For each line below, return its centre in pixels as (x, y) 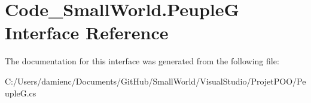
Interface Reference (87, 32)
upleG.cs (21, 93)
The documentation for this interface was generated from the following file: (142, 61)
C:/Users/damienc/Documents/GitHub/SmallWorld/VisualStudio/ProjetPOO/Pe (155, 81)
